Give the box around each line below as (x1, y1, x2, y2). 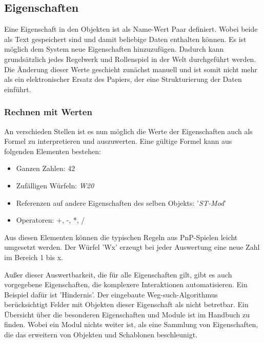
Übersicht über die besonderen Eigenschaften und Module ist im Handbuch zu (4, 309, 250, 319)
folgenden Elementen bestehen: (4, 145, 101, 156)
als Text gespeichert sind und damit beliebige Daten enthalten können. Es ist (4, 33, 247, 44)
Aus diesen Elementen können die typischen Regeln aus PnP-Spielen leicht (4, 231, 238, 242)
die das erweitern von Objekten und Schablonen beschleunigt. (4, 329, 198, 340)
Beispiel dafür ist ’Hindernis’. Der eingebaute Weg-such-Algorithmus (4, 289, 218, 299)
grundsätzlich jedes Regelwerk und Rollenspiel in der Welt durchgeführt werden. (4, 53, 256, 64)
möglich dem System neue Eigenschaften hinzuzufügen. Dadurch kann (4, 44, 224, 54)
